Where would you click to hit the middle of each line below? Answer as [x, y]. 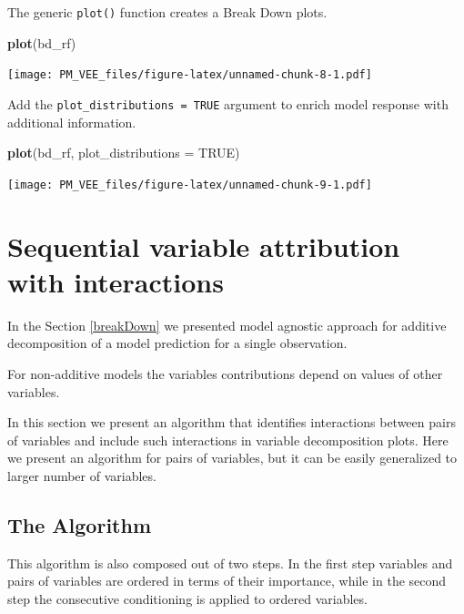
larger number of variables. [82, 475]
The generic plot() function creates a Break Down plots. [167, 12]
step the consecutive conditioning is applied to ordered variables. [187, 598]
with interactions [116, 281]
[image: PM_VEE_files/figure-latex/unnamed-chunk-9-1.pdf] [190, 184]
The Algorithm [80, 524]
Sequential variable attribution [204, 246]
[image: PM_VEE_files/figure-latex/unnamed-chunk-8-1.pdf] [190, 75]
